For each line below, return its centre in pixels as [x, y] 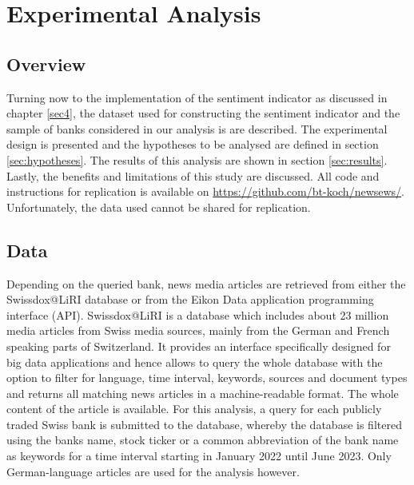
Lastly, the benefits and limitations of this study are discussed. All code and [193, 175]
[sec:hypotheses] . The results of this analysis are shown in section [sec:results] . [197, 159]
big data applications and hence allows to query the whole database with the [195, 362]
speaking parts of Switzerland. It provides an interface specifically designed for [199, 346]
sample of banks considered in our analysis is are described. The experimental [197, 128]
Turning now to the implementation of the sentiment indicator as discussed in [197, 97]
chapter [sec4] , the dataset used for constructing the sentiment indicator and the [203, 113]
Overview [46, 64]
